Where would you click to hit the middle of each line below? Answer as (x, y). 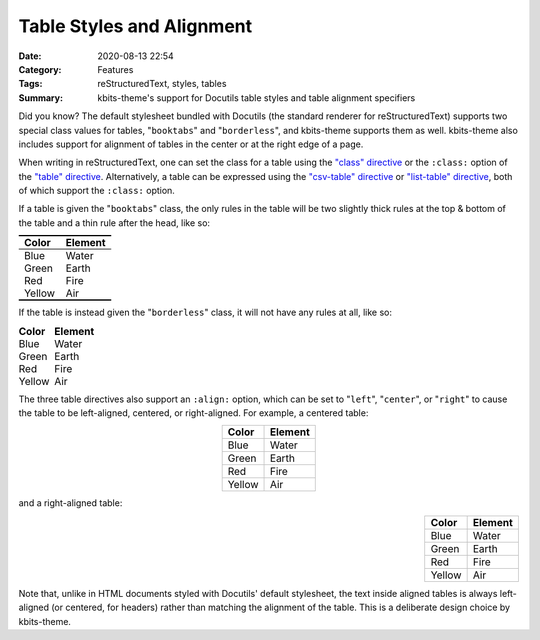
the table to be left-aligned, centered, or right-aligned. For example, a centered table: (193, 413)
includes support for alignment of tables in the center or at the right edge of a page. (191, 144)
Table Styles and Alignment (135, 26)
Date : (30, 56)
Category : (40, 69)
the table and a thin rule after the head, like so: (114, 222)
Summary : (41, 97)
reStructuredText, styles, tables (162, 84)
